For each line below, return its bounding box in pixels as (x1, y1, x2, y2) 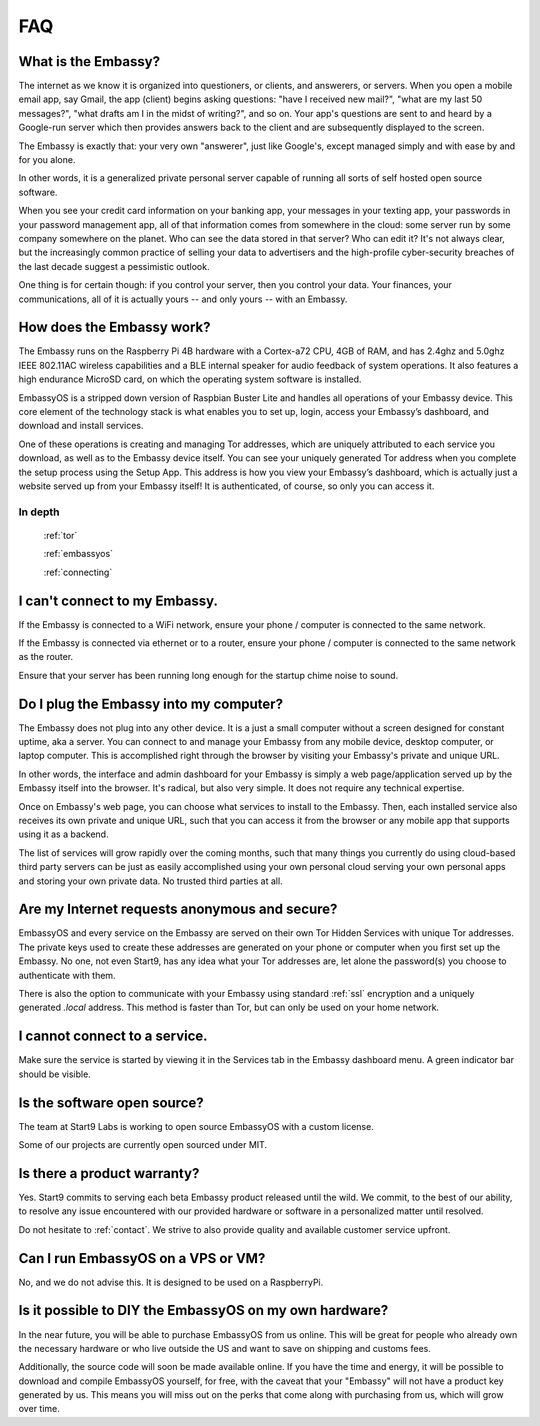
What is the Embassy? (18, 53, 160, 70)
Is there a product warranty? (18, 1165, 200, 1182)
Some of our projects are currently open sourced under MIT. (18, 1139, 268, 1151)
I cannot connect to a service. (18, 1028, 209, 1045)
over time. (18, 1403, 60, 1415)
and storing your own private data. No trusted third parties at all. (18, 875, 284, 887)
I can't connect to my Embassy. (18, 592, 219, 609)
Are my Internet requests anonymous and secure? (18, 901, 338, 918)
